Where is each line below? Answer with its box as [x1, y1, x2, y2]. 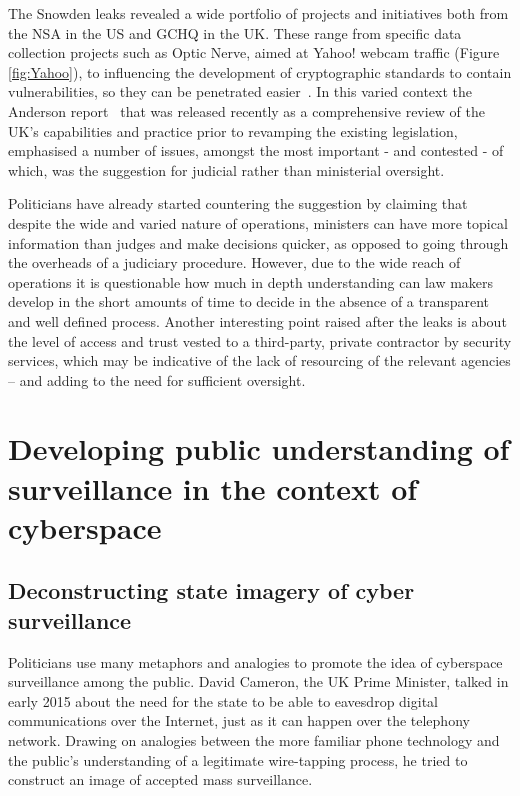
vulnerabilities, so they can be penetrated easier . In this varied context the [8, 81, 473, 102]
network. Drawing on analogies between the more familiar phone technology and [8, 730, 500, 750]
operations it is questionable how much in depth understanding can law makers [8, 271, 494, 292]
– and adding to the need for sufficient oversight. [8, 369, 306, 390]
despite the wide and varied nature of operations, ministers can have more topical [8, 212, 508, 233]
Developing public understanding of [8, 428, 510, 469]
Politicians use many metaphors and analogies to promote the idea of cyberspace [8, 651, 503, 672]
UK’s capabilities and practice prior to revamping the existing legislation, [8, 120, 458, 141]
